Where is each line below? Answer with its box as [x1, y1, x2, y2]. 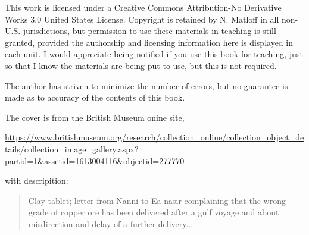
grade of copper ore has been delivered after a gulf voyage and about [28, 206, 279, 218]
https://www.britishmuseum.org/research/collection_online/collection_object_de [5, 131, 304, 143]
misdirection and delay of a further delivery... [28, 217, 193, 230]
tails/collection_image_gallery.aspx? [5, 142, 139, 155]
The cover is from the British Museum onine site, [5, 111, 185, 123]
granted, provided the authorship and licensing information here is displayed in [5, 36, 293, 48]
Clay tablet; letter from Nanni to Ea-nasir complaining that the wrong [28, 194, 286, 206]
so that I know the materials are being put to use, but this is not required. [5, 59, 277, 71]
